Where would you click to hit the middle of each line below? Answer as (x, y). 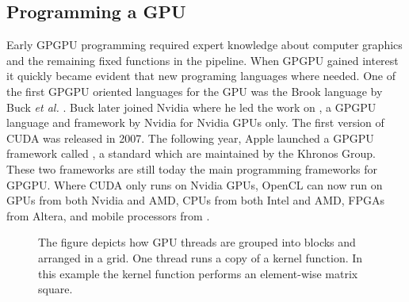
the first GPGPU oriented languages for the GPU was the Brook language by (195, 91)
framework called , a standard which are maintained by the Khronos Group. (191, 153)
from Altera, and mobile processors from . (108, 215)
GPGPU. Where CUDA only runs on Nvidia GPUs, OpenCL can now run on (195, 184)
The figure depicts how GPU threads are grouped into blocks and (197, 242)
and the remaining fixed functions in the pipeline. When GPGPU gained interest (203, 60)
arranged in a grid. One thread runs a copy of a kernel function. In (201, 257)
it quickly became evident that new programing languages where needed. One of (201, 76)
